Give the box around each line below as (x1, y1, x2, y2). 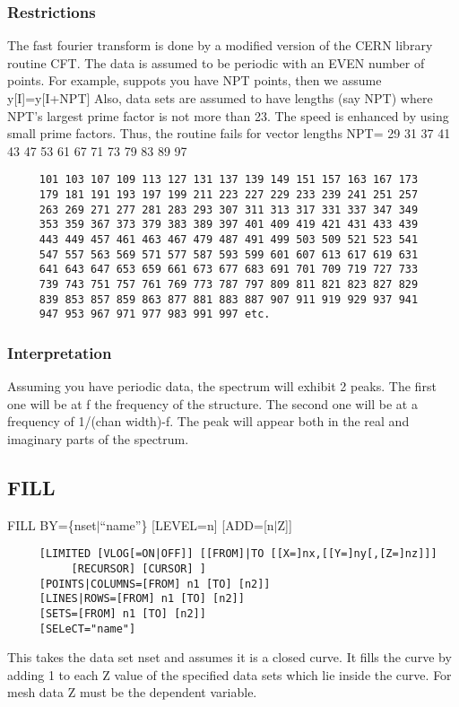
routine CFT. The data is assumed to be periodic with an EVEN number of (7, 53, 425, 72)
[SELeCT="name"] (39, 622, 136, 635)
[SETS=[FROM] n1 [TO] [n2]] (39, 607, 206, 620)
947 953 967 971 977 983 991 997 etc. (39, 308, 271, 321)
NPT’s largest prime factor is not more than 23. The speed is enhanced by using (7, 106, 449, 125)
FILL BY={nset (7, 515, 97, 534)
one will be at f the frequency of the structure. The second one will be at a (7, 394, 418, 413)
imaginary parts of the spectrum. (7, 429, 189, 448)
